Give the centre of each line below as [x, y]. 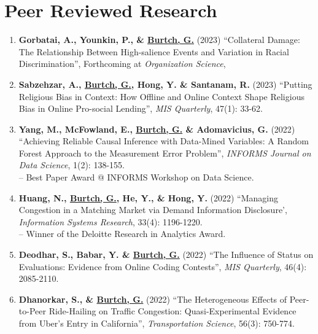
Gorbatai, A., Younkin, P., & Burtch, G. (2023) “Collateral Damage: [159, 40]
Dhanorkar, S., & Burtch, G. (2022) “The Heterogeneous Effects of [153, 299]
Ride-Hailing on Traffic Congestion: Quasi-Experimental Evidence [173, 311]
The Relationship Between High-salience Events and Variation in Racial [154, 51]
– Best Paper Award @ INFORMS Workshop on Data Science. [136, 177]
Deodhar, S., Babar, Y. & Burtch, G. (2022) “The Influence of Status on [166, 254]
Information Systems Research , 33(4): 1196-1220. [111, 221]
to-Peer [32, 311]
